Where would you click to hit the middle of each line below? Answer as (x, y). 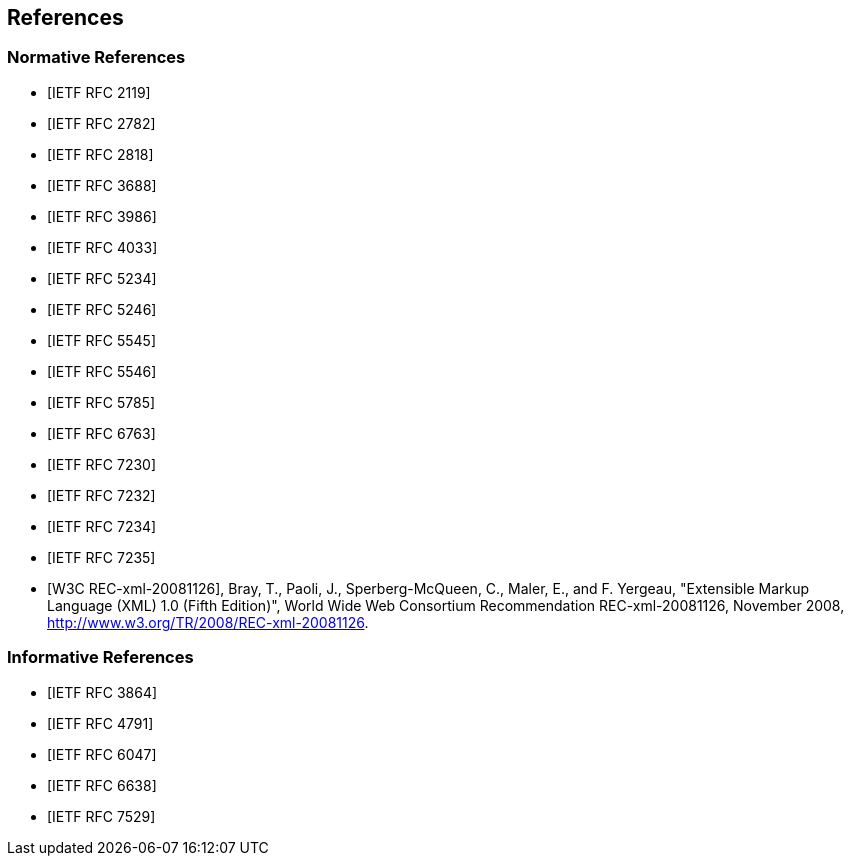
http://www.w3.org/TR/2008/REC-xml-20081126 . (208, 622)
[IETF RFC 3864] (102, 692)
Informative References (100, 657)
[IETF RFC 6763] (101, 433)
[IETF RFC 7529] (101, 816)
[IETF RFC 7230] (102, 464)
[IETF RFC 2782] (101, 123)
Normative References (96, 57)
